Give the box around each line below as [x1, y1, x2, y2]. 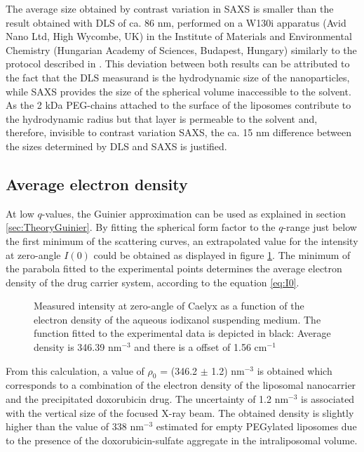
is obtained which [257, 363, 332, 378]
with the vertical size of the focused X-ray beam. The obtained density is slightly [6, 405, 354, 420]
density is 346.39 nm [34, 340, 122, 354]
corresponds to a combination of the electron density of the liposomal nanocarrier [6, 378, 356, 392]
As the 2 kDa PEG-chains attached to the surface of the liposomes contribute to [6, 98, 351, 112]
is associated [301, 392, 355, 406]
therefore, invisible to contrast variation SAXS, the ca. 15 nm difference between [6, 125, 352, 140]
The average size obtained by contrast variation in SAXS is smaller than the [6, 1, 334, 15]
